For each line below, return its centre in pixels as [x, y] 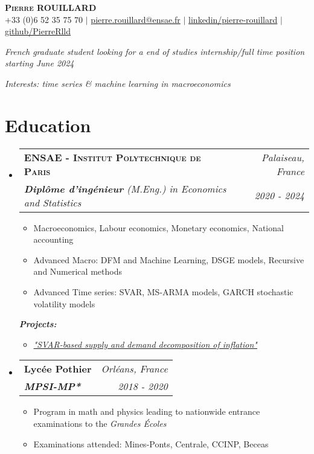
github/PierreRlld [38, 31]
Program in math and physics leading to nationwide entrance [147, 411]
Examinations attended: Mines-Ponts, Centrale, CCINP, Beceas [151, 443]
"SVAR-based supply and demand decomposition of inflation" [145, 344]
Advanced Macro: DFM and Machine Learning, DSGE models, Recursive [169, 259]
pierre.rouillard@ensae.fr [136, 19]
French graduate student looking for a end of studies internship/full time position [155, 51]
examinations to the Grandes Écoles [100, 424]
